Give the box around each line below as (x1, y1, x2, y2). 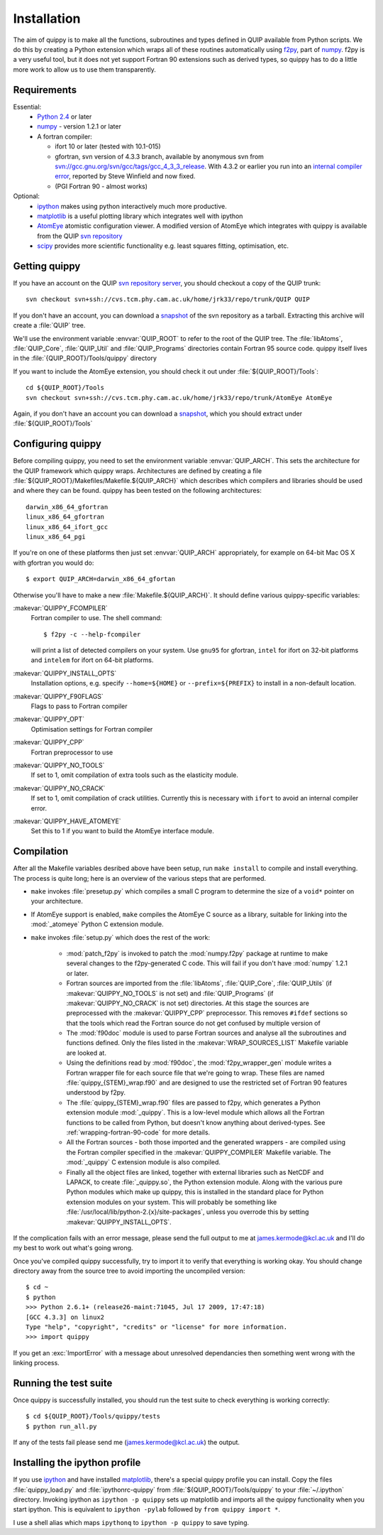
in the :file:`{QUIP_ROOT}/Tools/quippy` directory (13, 354, 157, 362)
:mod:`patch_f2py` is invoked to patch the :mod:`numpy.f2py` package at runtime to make (66, 949, 328, 958)
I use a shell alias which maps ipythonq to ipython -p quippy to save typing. (13, 1518, 250, 1526)
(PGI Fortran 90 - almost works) (55, 182, 148, 190)
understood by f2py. (66, 1088, 126, 1097)
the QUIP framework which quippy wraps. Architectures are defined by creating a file (13, 466, 262, 475)
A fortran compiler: (37, 132, 92, 141)
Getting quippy (13, 260, 81, 272)
